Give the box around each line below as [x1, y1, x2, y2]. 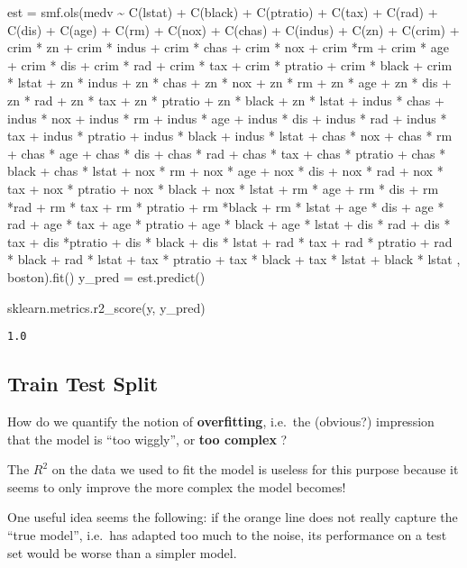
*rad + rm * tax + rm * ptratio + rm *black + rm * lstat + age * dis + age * [7, 197, 444, 215]
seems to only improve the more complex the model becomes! [7, 477, 346, 496]
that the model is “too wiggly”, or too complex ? [7, 429, 288, 448]
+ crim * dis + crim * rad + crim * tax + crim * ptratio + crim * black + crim [7, 55, 453, 74]
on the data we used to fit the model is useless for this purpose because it [51, 460, 459, 479]
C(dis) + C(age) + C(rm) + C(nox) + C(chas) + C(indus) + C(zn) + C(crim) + [7, 20, 460, 39]
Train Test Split [7, 370, 159, 398]
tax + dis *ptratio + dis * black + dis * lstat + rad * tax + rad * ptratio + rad [7, 232, 453, 251]
